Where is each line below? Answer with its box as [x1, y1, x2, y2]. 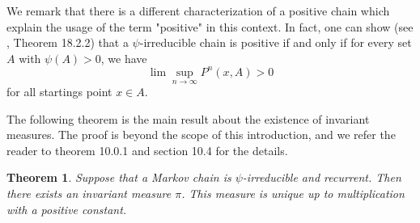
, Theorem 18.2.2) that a [6, 34, 129, 51]
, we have [100, 49, 147, 66]
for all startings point [6, 83, 112, 100]
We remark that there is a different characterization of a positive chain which [6, 2, 390, 19]
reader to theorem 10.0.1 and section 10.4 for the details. [6, 141, 288, 158]
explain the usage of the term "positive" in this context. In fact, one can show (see [6, 18, 414, 35]
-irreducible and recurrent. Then [242, 169, 401, 186]
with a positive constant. [6, 200, 127, 217]
